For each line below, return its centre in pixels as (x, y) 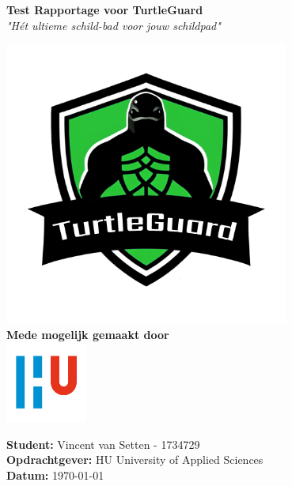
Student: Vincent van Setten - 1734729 (103, 444)
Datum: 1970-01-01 (55, 475)
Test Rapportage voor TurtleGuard (105, 9)
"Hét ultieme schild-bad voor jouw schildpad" (114, 25)
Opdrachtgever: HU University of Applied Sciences (135, 460)
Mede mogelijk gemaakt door (88, 334)
